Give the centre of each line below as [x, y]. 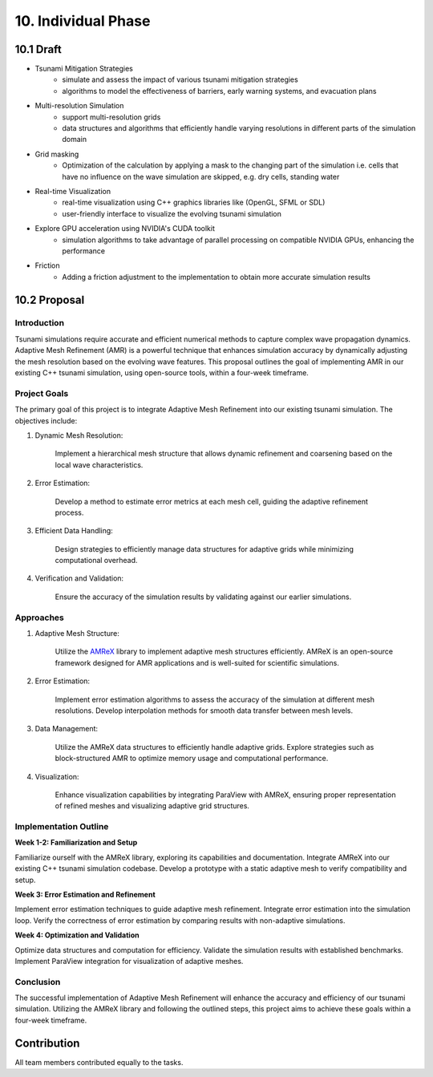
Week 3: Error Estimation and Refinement [85, 895]
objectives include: [46, 420]
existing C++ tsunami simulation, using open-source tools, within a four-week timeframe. [162, 373]
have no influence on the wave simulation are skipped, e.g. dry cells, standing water [201, 176]
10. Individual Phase [83, 21]
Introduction [39, 323]
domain [75, 140]
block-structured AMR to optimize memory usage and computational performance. [192, 759]
